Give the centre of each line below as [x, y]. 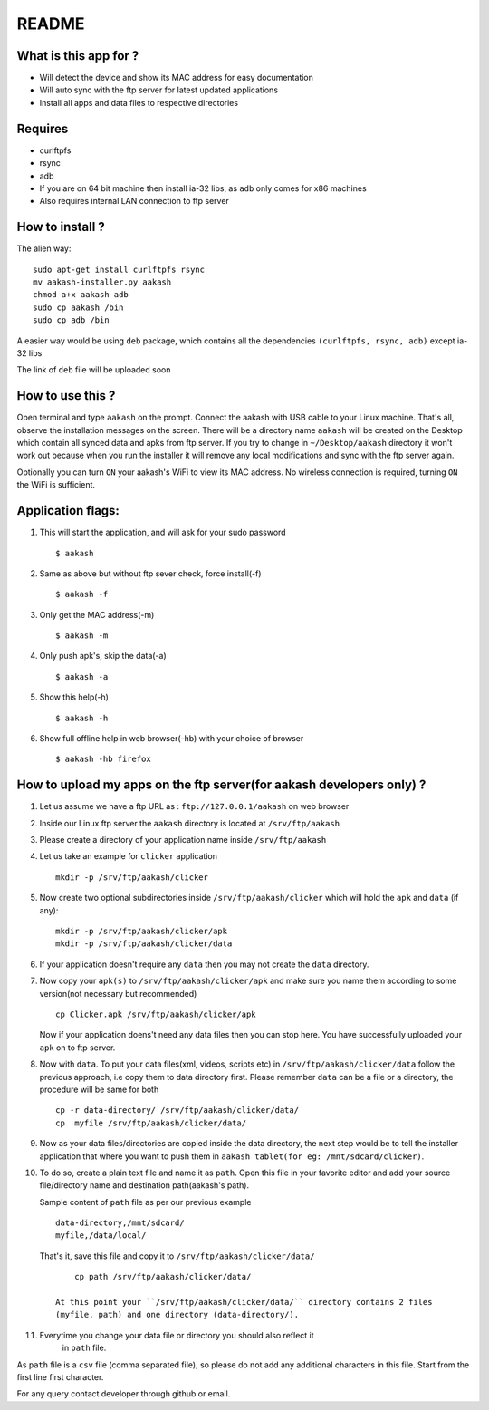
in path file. [84, 1348]
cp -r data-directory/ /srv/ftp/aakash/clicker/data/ [177, 1111]
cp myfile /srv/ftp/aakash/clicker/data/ [151, 1123]
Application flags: [68, 511]
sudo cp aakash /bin [78, 307]
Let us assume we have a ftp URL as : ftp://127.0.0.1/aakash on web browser [194, 806]
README [51, 24]
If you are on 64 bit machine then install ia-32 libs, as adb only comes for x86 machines [203, 188]
